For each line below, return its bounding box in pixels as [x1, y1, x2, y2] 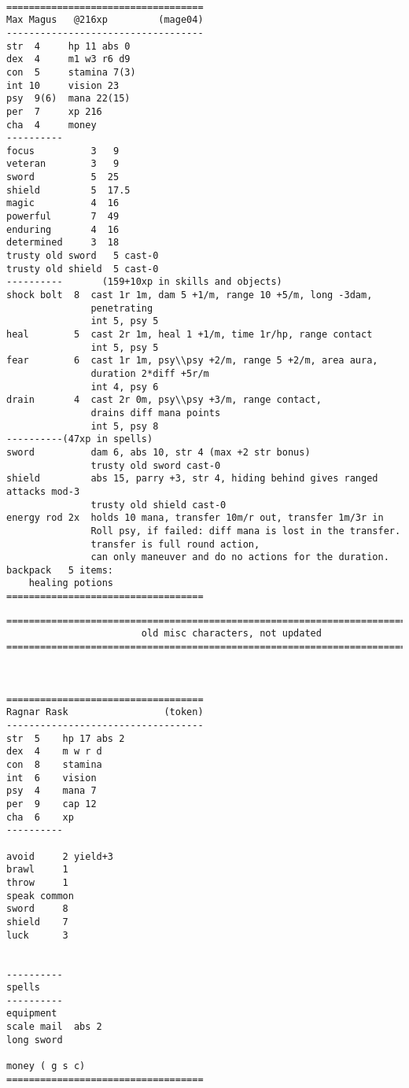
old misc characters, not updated [141, 628, 322, 640]
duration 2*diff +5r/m [90, 367, 209, 379]
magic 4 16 [6, 197, 120, 209]
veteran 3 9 [6, 158, 120, 170]
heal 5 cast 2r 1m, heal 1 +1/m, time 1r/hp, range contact [6, 329, 373, 340]
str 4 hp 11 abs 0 [6, 40, 131, 52]
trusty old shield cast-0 [90, 499, 227, 511]
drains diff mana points [90, 407, 221, 419]
